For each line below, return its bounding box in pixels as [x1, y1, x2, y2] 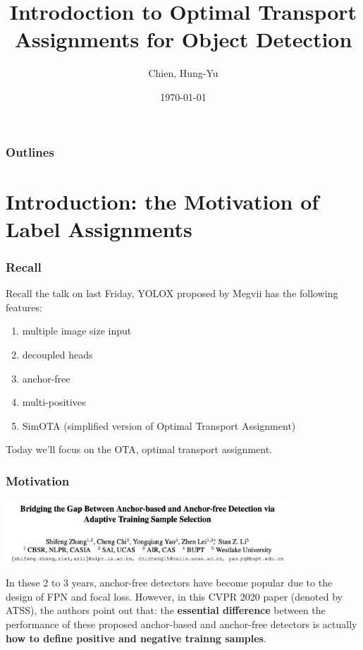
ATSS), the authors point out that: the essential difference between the [6, 603, 326, 618]
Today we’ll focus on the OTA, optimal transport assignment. [6, 442, 273, 457]
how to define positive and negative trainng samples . [6, 630, 266, 645]
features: [6, 299, 42, 314]
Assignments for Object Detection [14, 25, 352, 54]
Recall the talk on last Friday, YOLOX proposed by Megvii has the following [6, 286, 338, 301]
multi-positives [22, 395, 86, 409]
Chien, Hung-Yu [148, 66, 219, 80]
